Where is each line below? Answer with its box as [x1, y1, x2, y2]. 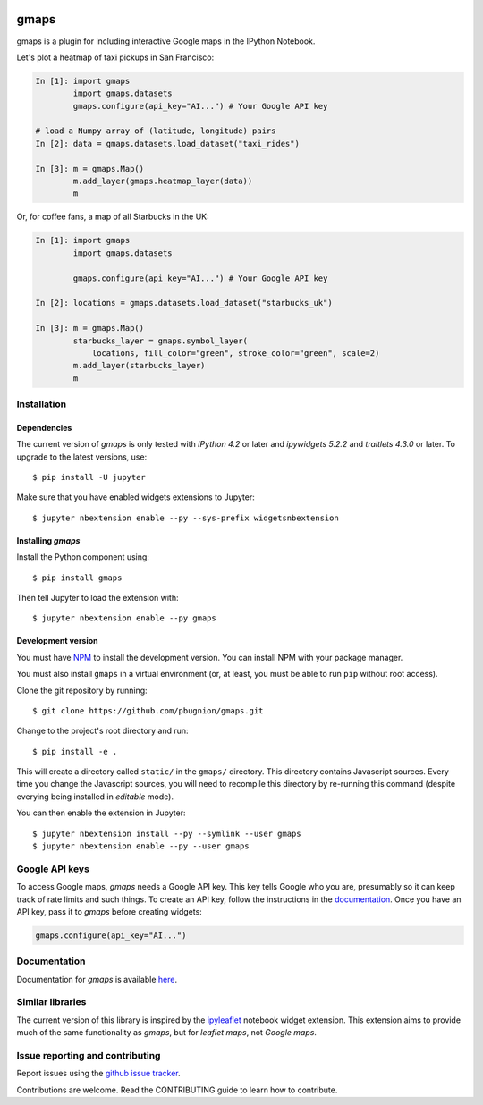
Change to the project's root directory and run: [16, 725, 189, 737]
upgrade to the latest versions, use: [16, 451, 148, 462]
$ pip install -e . [32, 747, 118, 756]
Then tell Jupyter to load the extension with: [16, 592, 179, 603]
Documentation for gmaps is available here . [16, 974, 178, 984]
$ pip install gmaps [32, 572, 123, 583]
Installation [16, 398, 67, 410]
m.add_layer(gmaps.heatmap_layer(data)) [72, 176, 253, 187]
